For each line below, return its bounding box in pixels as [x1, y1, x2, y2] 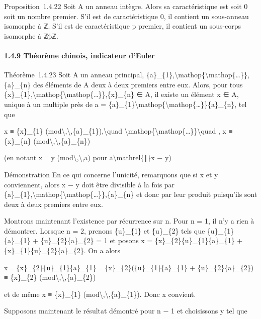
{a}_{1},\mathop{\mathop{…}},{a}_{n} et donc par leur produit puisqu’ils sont [4, 189, 257, 199]
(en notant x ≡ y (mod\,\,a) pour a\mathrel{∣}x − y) [4, 152, 171, 163]
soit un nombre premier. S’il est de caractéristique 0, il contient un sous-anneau [4, 11, 249, 21]
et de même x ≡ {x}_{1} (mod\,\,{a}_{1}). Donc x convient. [4, 288, 196, 299]
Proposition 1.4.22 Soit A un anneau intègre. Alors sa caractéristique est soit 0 [4, 1, 248, 11]
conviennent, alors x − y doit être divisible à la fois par [4, 179, 175, 189]
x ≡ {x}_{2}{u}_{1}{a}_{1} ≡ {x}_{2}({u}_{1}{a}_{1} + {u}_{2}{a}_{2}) [4, 262, 254, 272]
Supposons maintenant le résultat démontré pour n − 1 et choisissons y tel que [4, 305, 247, 316]
